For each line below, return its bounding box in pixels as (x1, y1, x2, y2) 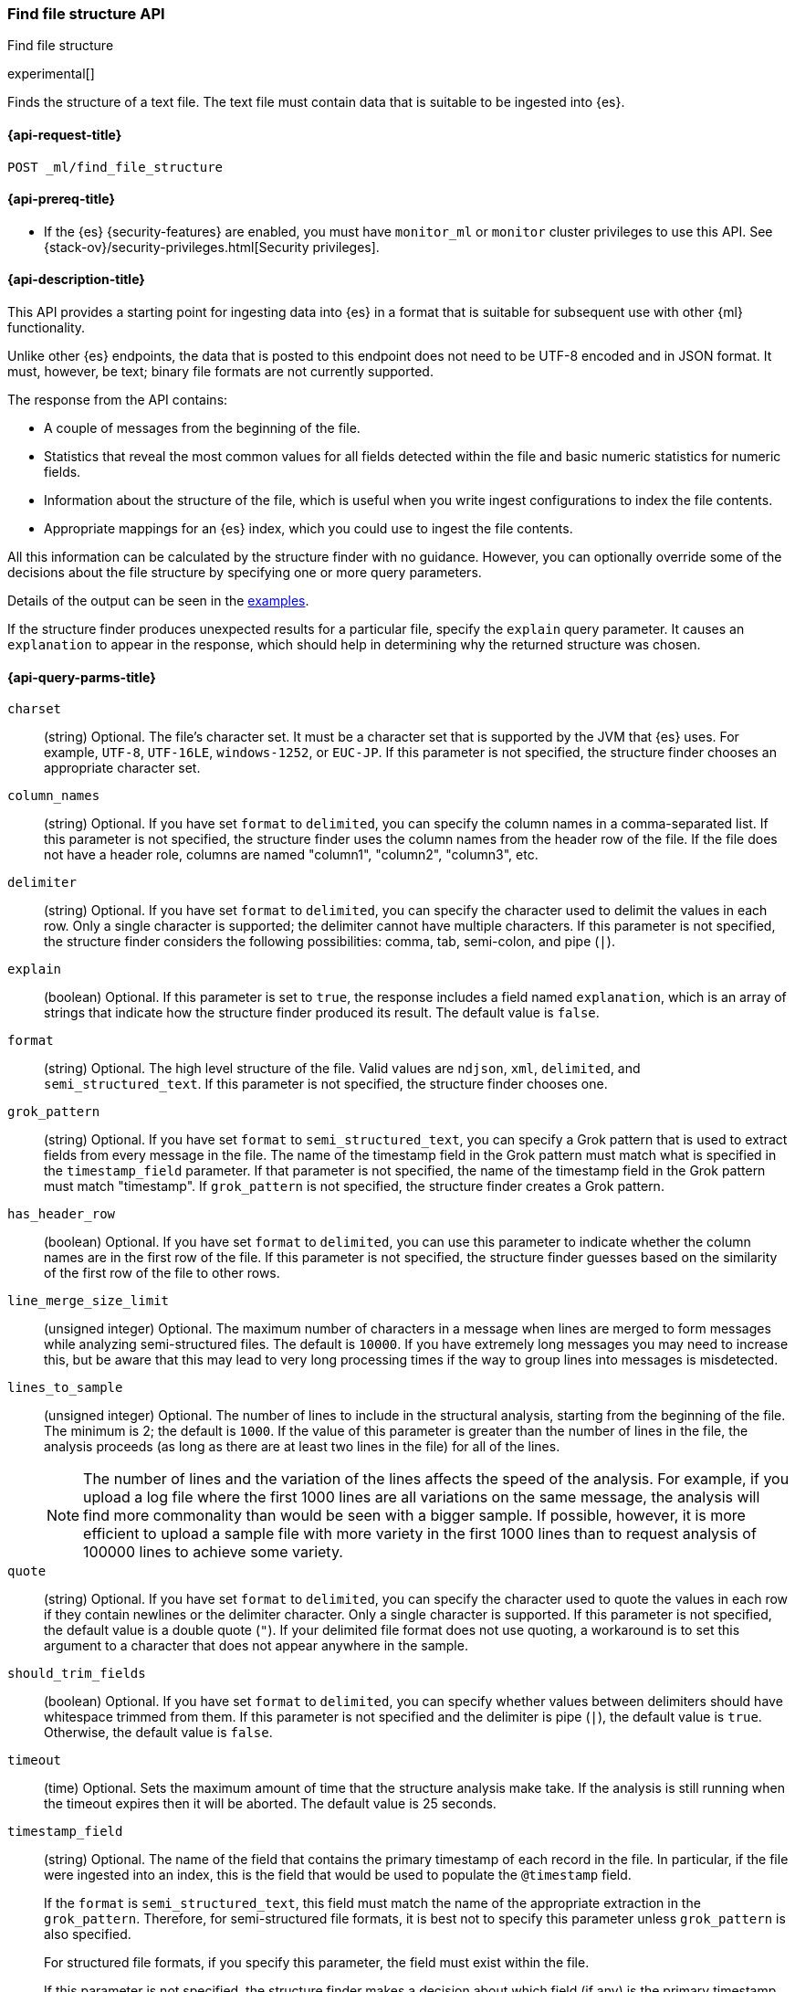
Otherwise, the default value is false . (44, 1724, 273, 1741)
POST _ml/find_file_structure (7, 159, 224, 174)
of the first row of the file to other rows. (44, 1265, 280, 1281)
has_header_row (7, 1207, 116, 1222)
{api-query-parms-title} (7, 669, 156, 685)
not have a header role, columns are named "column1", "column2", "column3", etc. (44, 847, 539, 863)
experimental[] (7, 66, 95, 82)
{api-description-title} (7, 271, 145, 288)
